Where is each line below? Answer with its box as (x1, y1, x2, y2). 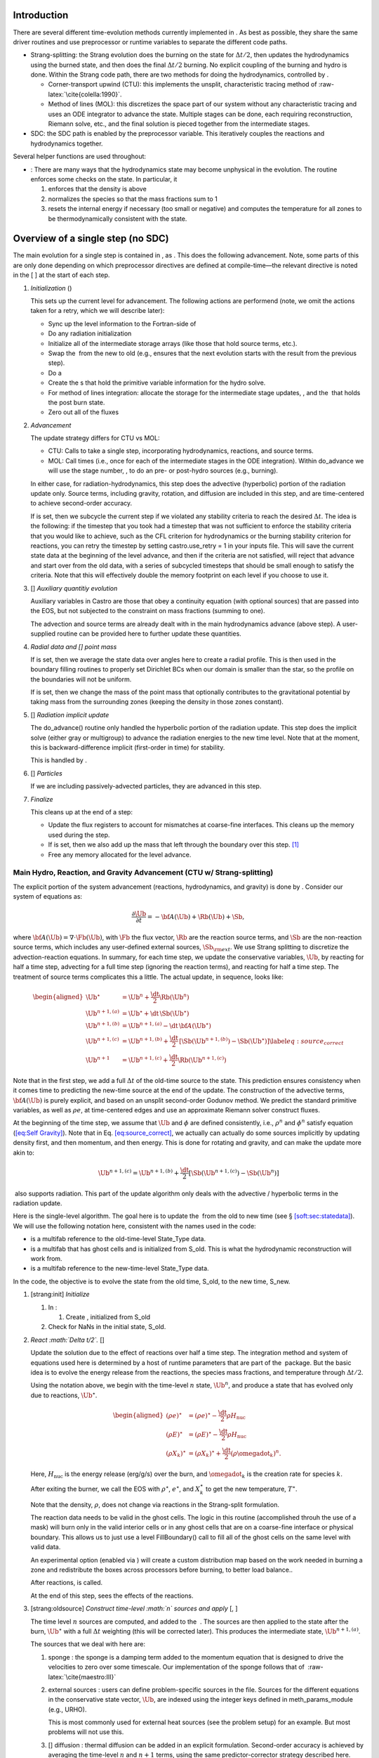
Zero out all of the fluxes (48, 408, 119, 416)
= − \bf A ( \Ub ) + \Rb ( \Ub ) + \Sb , (147, 913, 245, 920)
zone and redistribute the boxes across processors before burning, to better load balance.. (30, 1565, 293, 1574)
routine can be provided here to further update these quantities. (57, 629, 241, 638)
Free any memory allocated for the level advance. (48, 850, 192, 859)
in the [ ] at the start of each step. (13, 271, 110, 279)
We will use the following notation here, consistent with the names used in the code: (13, 1221, 256, 1230)
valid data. (30, 1543, 61, 1551)
